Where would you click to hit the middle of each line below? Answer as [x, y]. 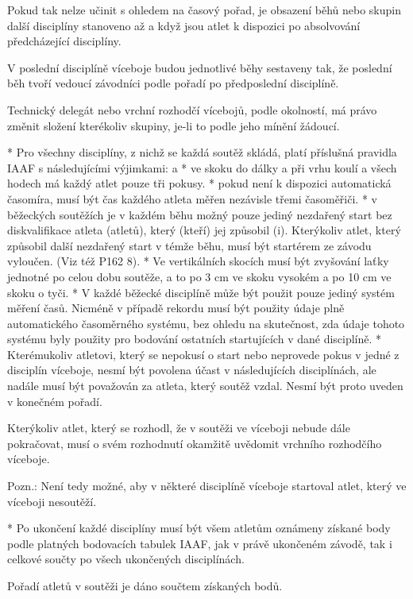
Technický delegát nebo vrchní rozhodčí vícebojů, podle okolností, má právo [192, 109]
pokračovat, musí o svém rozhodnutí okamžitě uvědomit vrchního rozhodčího [195, 443]
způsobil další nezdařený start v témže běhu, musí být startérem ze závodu [189, 245]
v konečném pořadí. [55, 401]
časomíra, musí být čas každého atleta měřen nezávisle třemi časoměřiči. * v [192, 198]
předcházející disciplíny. [64, 41]
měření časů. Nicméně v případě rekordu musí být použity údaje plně [176, 308]
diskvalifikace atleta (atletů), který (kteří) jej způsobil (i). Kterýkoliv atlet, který [204, 230]
